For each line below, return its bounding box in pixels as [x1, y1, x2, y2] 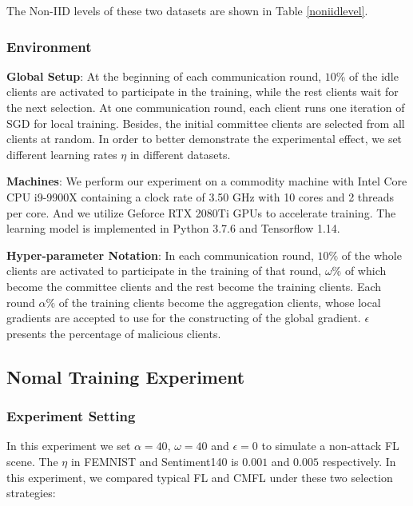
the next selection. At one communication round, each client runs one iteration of [6, 99, 405, 115]
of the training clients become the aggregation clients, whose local [58, 293, 381, 310]
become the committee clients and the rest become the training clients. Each [6, 277, 382, 294]
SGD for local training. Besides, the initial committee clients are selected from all [6, 114, 405, 131]
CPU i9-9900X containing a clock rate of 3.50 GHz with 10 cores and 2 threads [6, 188, 395, 205]
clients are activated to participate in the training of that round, [6, 262, 322, 279]
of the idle [349, 67, 399, 84]
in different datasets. [129, 145, 231, 162]
